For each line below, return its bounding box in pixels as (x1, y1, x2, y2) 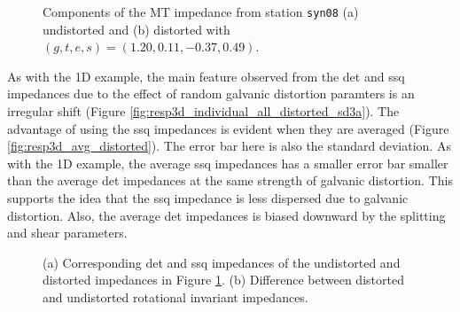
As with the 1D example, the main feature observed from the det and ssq (7, 66, 405, 85)
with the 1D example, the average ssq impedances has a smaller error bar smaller (7, 153, 448, 172)
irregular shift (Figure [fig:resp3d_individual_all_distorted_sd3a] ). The (7, 102, 400, 121)
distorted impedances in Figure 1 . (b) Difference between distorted (43, 270, 404, 289)
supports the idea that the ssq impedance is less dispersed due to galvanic (7, 189, 409, 207)
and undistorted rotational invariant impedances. (43, 287, 308, 306)
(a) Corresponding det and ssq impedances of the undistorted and (43, 253, 401, 271)
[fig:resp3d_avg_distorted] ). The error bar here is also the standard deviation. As (7, 136, 451, 155)
